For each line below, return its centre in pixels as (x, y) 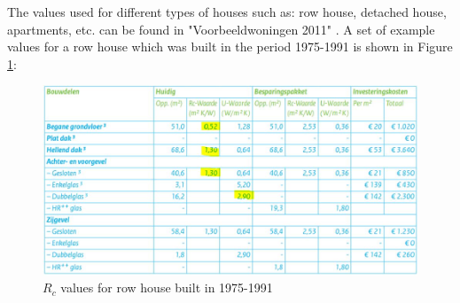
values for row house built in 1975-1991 (167, 287)
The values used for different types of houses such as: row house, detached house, (227, 12)
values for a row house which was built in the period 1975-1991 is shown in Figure (230, 47)
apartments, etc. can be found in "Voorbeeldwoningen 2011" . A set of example (221, 29)
